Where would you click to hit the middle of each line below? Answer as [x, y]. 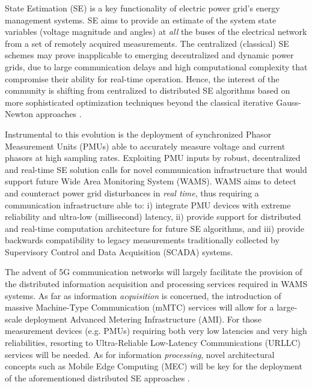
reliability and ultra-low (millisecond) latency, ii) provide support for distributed [153, 217]
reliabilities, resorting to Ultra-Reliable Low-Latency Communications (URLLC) [153, 343]
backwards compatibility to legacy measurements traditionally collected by [142, 240]
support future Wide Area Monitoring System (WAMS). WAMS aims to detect [151, 181]
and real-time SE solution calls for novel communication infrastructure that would [156, 169]
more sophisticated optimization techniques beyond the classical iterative [139, 102]
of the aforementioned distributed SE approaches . [97, 377]
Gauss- [289, 102]
